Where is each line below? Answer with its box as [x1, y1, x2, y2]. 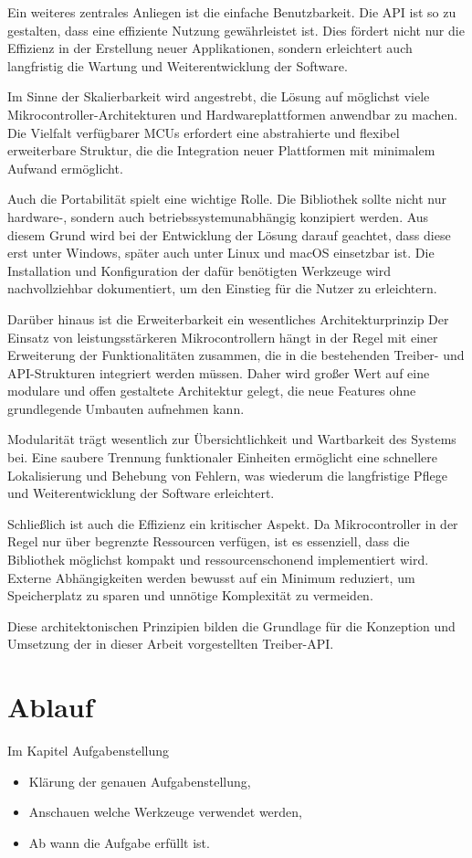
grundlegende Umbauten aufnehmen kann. [7, 398, 245, 418]
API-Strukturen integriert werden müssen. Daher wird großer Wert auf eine [7, 363, 430, 382]
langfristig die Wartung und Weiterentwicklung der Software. [7, 56, 348, 75]
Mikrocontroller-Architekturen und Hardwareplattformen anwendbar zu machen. [7, 104, 458, 123]
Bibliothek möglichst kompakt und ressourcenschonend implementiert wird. [7, 550, 429, 569]
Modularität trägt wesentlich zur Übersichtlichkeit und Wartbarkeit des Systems [7, 429, 456, 449]
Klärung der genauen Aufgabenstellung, [28, 771, 251, 790]
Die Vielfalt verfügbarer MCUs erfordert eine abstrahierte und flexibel [7, 122, 400, 142]
